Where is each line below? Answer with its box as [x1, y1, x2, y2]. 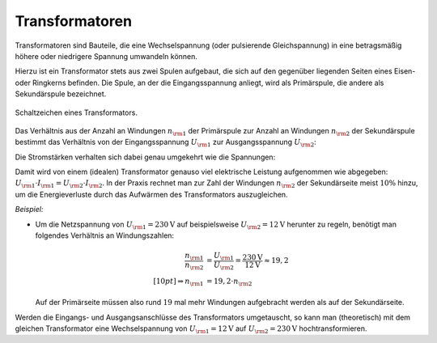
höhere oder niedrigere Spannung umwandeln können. [15, 51, 198, 61]
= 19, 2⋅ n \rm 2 [206, 276, 252, 287]
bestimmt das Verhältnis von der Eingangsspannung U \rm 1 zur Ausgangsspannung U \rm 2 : [15, 138, 317, 149]
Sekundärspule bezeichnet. [15, 89, 107, 99]
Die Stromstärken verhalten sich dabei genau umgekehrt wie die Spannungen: [15, 152, 276, 162]
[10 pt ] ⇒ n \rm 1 [153, 276, 204, 287]
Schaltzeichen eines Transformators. [15, 108, 138, 117]
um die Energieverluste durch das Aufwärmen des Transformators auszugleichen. [15, 189, 288, 199]
